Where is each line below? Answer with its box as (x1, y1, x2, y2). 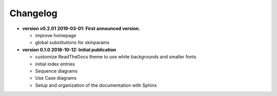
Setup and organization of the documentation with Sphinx (35, 82, 157, 88)
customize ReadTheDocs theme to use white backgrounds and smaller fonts (35, 54, 197, 60)
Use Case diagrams (35, 75, 77, 81)
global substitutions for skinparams (35, 40, 110, 46)
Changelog (9, 8, 57, 19)
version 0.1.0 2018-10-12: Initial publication (22, 46, 116, 53)
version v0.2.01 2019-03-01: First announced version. (22, 25, 141, 31)
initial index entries (35, 61, 75, 67)
